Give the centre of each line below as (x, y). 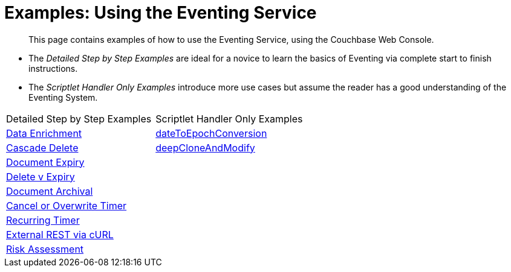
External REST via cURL (60, 234)
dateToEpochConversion (211, 133)
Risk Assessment (45, 249)
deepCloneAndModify (205, 147)
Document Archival (50, 191)
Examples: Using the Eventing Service (161, 13)
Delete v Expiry (41, 176)
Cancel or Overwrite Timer (67, 205)
